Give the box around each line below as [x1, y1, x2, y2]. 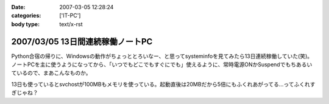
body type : [11, 20, 40, 27]
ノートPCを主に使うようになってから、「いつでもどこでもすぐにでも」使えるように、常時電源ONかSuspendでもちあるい [11, 61, 313, 68]
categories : [11, 12, 41, 19]
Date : [11, 4, 26, 10]
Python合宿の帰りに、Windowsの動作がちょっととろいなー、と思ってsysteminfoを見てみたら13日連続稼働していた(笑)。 [11, 52, 313, 60]
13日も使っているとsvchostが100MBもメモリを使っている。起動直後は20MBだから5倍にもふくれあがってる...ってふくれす [11, 80, 316, 88]
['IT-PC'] [59, 12, 81, 19]
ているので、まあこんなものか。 [11, 69, 91, 77]
